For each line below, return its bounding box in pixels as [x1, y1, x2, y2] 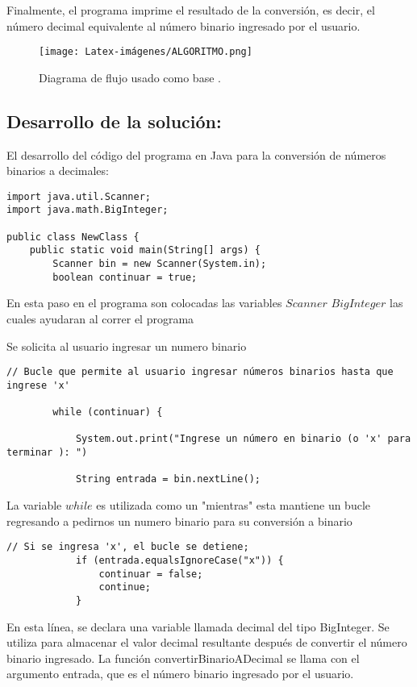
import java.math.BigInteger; [6, 204, 169, 216]
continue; [98, 581, 151, 593]
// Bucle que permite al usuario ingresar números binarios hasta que [6, 366, 394, 378]
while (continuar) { [52, 406, 163, 418]
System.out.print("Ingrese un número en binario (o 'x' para [75, 433, 411, 445]
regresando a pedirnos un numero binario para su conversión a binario [6, 512, 352, 529]
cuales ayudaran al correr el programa [6, 310, 194, 327]
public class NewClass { [6, 231, 140, 243]
